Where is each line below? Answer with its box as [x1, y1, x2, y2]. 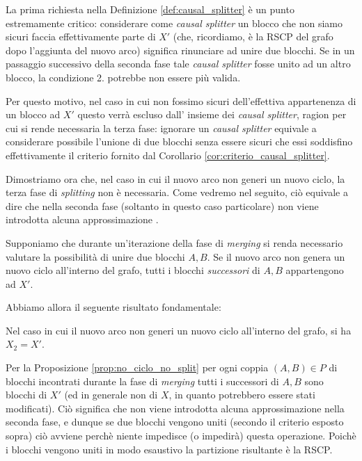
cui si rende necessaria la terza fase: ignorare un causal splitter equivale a [6, 120, 317, 135]
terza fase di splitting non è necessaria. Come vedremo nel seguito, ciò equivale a [6, 185, 348, 200]
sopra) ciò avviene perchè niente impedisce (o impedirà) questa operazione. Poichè [6, 428, 356, 443]
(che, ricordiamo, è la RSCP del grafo [173, 29, 333, 44]
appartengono [285, 263, 344, 277]
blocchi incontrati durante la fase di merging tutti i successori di [6, 373, 279, 388]
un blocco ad [6, 107, 61, 122]
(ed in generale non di [64, 387, 158, 402]
